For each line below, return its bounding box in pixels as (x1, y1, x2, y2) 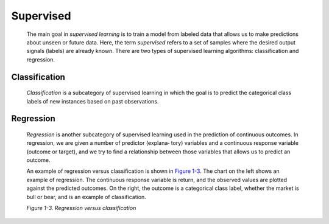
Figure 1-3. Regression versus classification (26, 205, 136, 212)
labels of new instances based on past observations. (26, 97, 159, 105)
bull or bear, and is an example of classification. (26, 193, 146, 200)
